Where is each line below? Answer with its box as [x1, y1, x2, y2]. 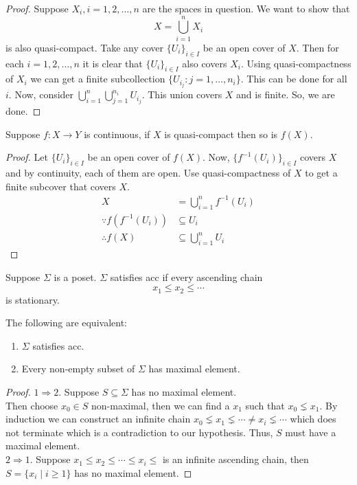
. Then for [296, 40, 339, 54]
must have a [285, 425, 336, 439]
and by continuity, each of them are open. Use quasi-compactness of [5, 166, 291, 180]
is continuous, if [84, 126, 150, 141]
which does [290, 411, 336, 426]
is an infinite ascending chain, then [162, 452, 309, 466]
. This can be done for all [240, 71, 347, 86]
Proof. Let [5, 150, 48, 164]
